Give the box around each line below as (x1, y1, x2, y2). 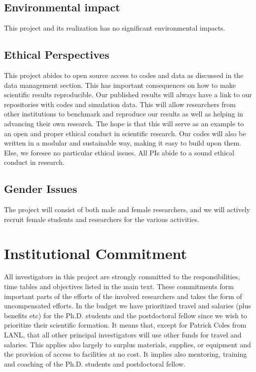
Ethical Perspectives (4, 47, 110, 62)
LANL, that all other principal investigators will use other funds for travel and (4, 330, 242, 340)
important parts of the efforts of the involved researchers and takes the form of (4, 291, 242, 301)
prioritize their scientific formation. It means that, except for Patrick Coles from (4, 320, 247, 330)
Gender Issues (4, 181, 77, 196)
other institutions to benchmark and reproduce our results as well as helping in (4, 109, 243, 119)
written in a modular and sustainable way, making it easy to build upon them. (4, 138, 242, 148)
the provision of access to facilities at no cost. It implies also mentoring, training (4, 349, 247, 359)
